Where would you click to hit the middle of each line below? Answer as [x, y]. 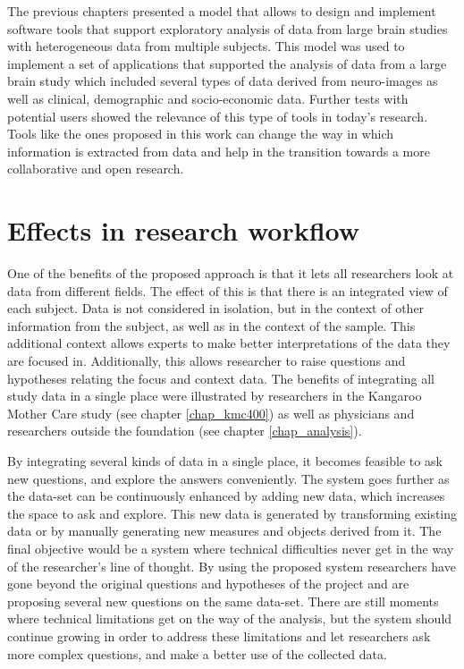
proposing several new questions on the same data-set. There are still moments [223, 601]
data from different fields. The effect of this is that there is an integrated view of [228, 290]
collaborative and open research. [96, 169]
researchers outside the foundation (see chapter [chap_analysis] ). [185, 431]
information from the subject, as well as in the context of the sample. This [211, 325]
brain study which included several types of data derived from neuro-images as [223, 81]
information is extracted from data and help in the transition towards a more [219, 151]
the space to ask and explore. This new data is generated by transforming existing [232, 513]
